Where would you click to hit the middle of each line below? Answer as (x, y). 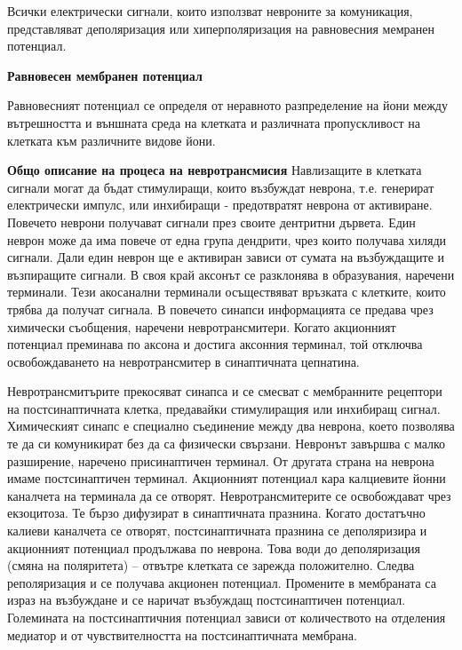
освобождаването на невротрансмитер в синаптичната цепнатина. (183, 361)
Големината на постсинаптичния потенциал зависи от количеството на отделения (227, 617)
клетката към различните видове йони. (112, 140)
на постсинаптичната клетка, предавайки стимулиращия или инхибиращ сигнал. (224, 408)
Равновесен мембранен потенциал (105, 75)
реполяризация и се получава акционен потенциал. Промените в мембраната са (222, 582)
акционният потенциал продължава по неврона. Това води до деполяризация (214, 547)
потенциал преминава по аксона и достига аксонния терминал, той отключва (215, 344)
